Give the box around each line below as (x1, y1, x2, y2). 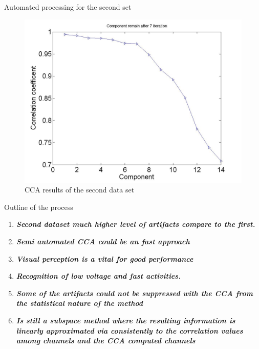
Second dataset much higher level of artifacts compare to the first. (16, 219, 255, 229)
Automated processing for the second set (4, 2, 132, 12)
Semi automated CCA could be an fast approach (16, 236, 190, 246)
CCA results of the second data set (25, 184, 135, 195)
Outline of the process (4, 201, 73, 212)
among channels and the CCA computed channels (16, 335, 196, 346)
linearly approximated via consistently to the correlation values (16, 325, 243, 336)
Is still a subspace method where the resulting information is (16, 315, 235, 325)
